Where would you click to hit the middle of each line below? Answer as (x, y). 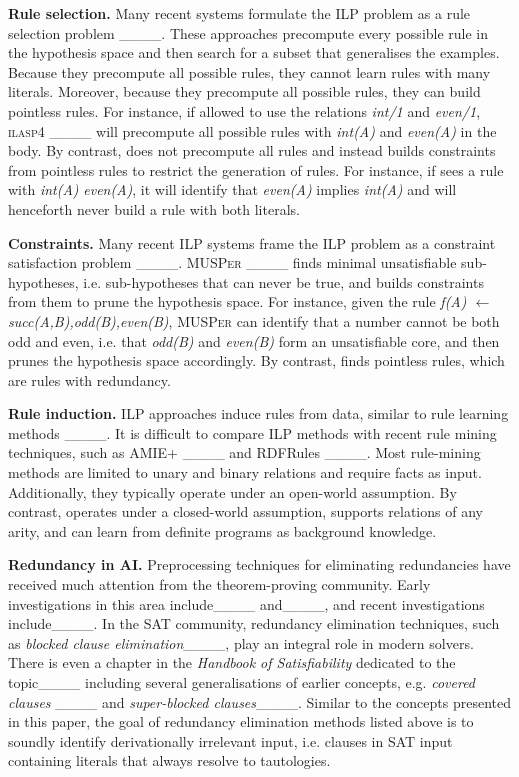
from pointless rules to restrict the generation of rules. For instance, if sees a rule (256, 169)
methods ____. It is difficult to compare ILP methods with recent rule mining (252, 432)
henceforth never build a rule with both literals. (154, 208)
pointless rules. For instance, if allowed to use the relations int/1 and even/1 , (244, 110)
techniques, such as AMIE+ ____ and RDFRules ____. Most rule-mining (244, 452)
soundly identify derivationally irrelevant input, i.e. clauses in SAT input (230, 740)
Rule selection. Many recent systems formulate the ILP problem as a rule (239, 13)
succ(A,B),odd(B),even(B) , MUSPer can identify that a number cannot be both (254, 320)
